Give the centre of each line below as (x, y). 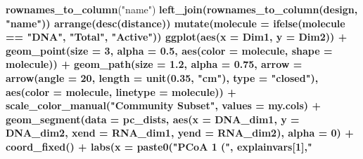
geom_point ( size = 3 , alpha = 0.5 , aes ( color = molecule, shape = (169, 50)
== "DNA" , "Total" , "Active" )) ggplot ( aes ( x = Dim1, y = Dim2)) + (177, 37)
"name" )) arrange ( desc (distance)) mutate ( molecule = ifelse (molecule (176, 23)
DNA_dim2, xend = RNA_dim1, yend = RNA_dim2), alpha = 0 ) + (180, 133)
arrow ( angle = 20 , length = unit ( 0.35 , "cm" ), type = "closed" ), (162, 77)
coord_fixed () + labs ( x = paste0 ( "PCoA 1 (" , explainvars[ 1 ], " (159, 146)
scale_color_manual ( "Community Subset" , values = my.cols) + (163, 105)
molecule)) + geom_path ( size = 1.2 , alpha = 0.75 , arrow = (154, 64)
